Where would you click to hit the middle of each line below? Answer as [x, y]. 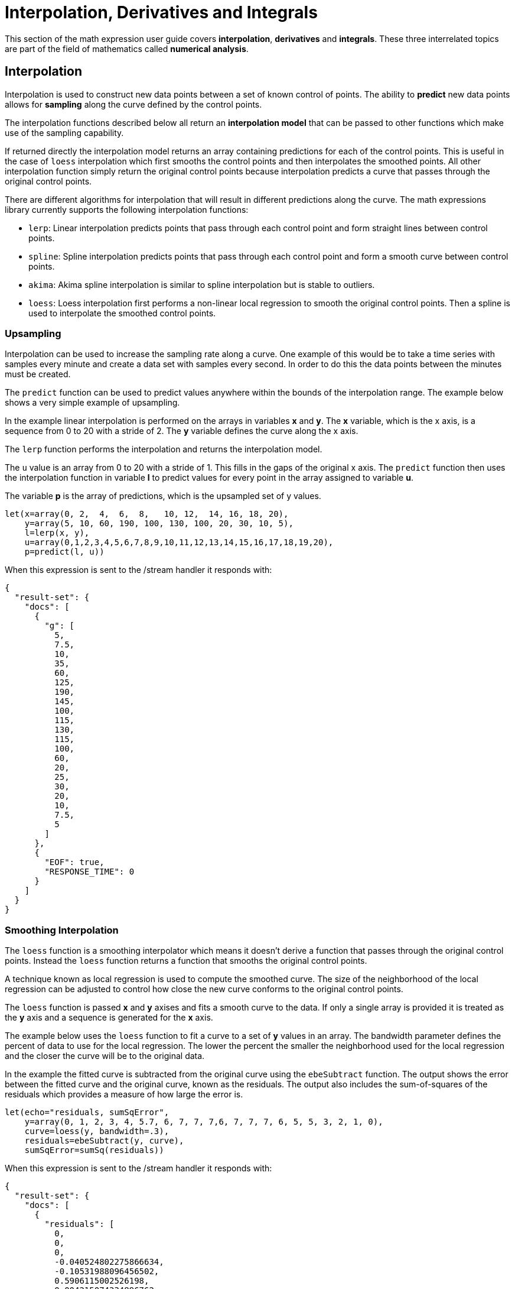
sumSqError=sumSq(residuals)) [94, 1150]
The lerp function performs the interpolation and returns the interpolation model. [164, 449]
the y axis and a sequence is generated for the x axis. [109, 1018]
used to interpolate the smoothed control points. [122, 313]
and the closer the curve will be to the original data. [105, 1056]
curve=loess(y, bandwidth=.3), [97, 1131]
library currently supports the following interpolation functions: [127, 209]
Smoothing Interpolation [62, 930]
